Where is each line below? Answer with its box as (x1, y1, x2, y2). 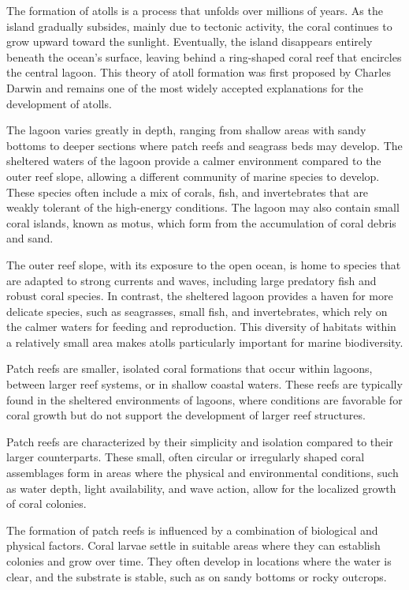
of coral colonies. (6, 495, 87, 512)
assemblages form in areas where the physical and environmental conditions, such (6, 464, 399, 481)
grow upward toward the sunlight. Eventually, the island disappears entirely (6, 33, 373, 50)
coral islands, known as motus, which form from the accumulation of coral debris (6, 214, 396, 231)
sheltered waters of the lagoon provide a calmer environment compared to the (6, 152, 381, 169)
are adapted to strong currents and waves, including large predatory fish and (6, 272, 377, 288)
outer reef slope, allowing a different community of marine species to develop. (6, 167, 380, 184)
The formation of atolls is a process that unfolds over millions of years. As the (6, 2, 383, 18)
